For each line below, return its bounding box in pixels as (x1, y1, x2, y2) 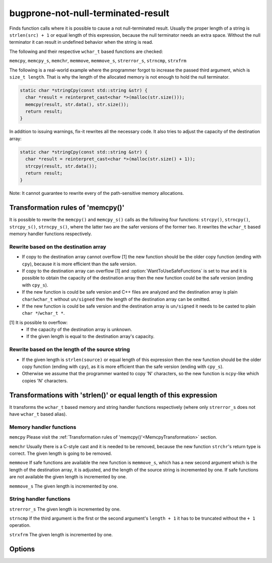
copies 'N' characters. (22, 378, 68, 384)
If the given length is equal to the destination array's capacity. (26, 333, 155, 339)
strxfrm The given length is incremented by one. (9, 531, 113, 537)
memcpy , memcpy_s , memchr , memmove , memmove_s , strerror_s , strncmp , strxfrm (9, 58, 186, 64)
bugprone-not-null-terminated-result (9, 8, 170, 19)
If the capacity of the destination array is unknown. (26, 326, 132, 332)
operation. (9, 522, 31, 528)
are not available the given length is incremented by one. (9, 474, 127, 480)
